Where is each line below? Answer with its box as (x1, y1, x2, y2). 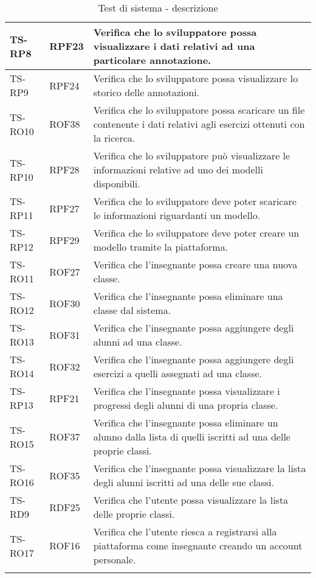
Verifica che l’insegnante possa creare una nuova (93, 257, 298, 271)
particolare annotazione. (93, 53, 211, 67)
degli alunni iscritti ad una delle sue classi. (93, 475, 274, 489)
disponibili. (93, 176, 140, 190)
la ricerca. (93, 131, 136, 145)
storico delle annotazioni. (93, 85, 200, 99)
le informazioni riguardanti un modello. (93, 208, 261, 222)
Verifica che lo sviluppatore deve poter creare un (93, 226, 300, 240)
